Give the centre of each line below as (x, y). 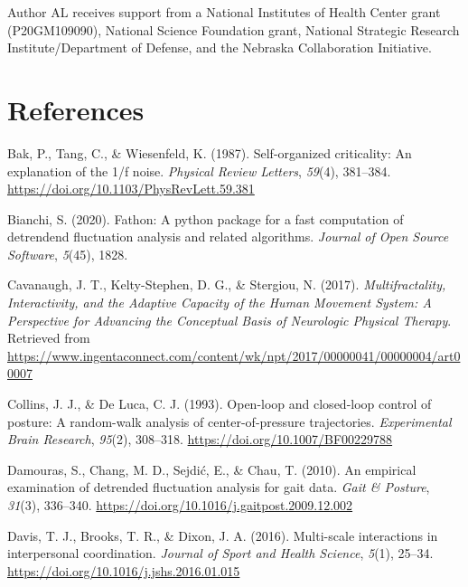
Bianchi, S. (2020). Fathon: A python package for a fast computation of (206, 218)
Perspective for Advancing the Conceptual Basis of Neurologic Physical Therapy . (229, 320)
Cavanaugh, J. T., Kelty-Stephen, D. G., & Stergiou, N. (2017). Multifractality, (227, 284)
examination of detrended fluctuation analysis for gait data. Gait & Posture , (219, 487)
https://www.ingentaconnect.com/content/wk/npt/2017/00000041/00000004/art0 (234, 355)
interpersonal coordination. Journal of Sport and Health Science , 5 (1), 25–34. (220, 553)
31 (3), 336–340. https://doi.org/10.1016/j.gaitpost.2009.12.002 (180, 505)
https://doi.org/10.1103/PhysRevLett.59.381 (131, 189)
